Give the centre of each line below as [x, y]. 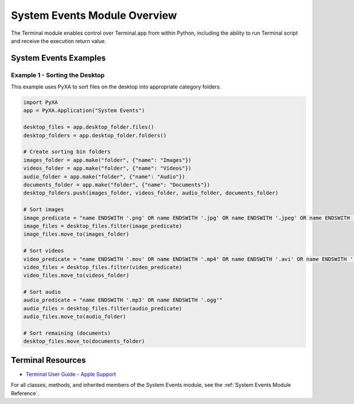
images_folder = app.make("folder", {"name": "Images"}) [107, 160]
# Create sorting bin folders [67, 152]
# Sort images [44, 210]
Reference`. [25, 393]
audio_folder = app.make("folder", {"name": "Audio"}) [104, 176]
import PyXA [41, 102]
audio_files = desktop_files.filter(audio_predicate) [103, 308]
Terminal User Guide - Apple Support [71, 374]
